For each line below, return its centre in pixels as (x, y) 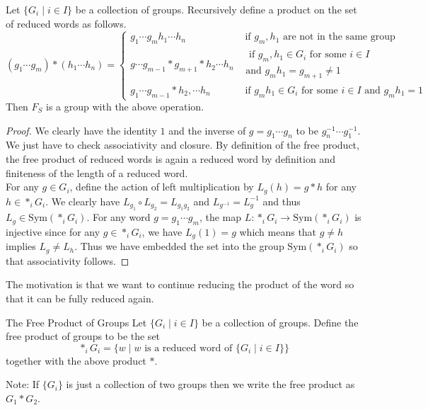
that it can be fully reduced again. (80, 298)
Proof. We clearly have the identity (81, 130)
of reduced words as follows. (66, 23)
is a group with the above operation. (125, 107)
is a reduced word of (189, 348)
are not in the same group (339, 37)
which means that (278, 231)
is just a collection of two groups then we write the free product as (210, 384)
